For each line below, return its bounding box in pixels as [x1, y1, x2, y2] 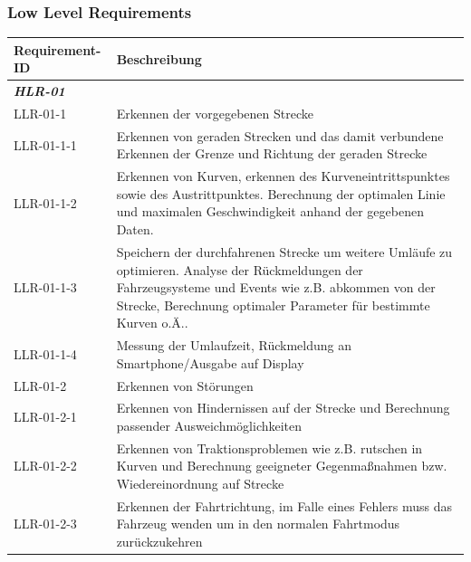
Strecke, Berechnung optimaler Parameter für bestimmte [116, 295, 430, 314]
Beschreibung [116, 49, 202, 68]
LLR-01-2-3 [14, 514, 77, 533]
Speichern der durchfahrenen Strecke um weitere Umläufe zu [116, 242, 453, 261]
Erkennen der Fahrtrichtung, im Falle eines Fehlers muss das [116, 496, 453, 515]
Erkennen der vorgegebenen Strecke [116, 104, 313, 122]
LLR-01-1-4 [14, 344, 77, 363]
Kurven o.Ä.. [116, 313, 188, 332]
